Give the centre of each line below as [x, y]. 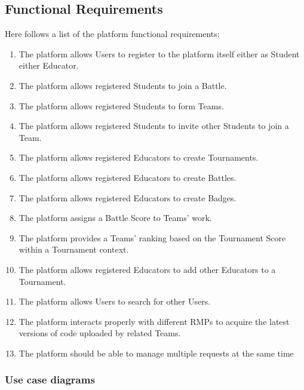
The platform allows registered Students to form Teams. [121, 105]
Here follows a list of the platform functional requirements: [112, 34]
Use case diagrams [50, 380]
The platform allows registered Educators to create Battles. [128, 177]
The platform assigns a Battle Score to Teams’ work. [115, 218]
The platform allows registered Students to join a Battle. [123, 85]
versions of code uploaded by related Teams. [100, 333]
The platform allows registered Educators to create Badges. [128, 197]
